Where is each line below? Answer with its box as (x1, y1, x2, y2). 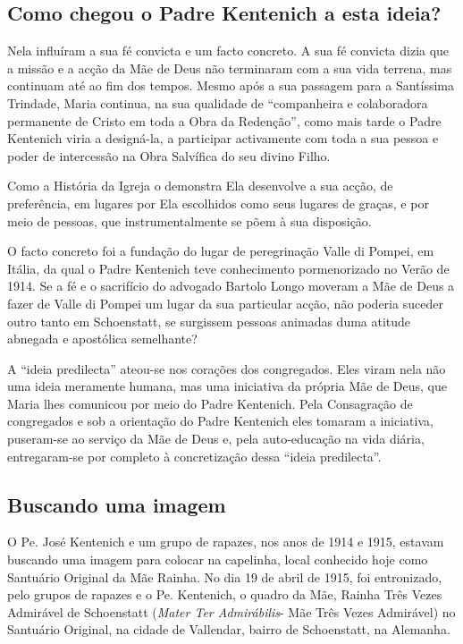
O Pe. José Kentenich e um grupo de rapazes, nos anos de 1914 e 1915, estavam (7, 532, 444, 551)
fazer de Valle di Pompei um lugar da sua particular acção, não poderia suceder (7, 293, 443, 312)
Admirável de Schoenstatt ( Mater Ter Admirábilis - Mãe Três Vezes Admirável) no (7, 602, 456, 621)
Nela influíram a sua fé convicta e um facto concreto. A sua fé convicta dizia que (7, 41, 450, 60)
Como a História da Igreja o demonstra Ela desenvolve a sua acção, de (7, 176, 393, 195)
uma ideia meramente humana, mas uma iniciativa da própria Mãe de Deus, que (7, 377, 447, 395)
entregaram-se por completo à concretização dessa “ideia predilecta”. (7, 446, 382, 465)
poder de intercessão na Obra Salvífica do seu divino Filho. (7, 146, 331, 165)
